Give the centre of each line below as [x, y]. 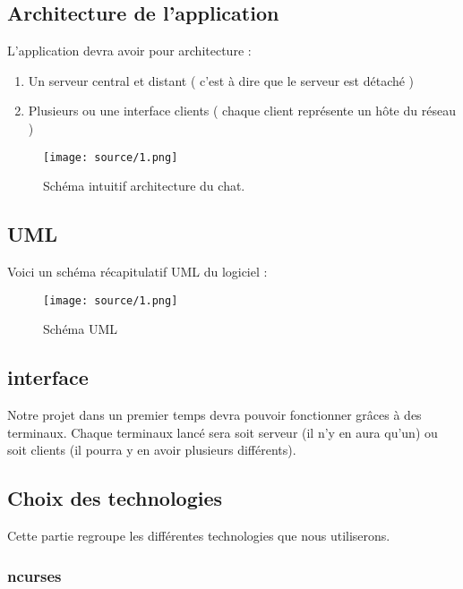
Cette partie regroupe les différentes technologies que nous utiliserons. [199, 536]
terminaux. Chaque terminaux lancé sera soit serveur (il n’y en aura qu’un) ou [223, 432]
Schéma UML [81, 329]
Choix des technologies [115, 498]
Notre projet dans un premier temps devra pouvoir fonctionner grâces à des [214, 415]
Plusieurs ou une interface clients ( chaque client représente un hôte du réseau [242, 111]
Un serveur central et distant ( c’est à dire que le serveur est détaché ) [221, 80]
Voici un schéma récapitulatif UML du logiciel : [137, 272]
